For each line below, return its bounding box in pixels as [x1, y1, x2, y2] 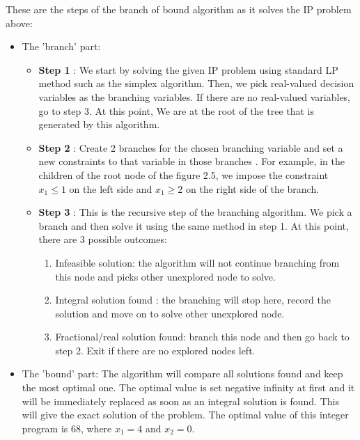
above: [6, 15, 33, 30]
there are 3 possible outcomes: [38, 232, 167, 246]
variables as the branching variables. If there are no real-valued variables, [38, 89, 351, 104]
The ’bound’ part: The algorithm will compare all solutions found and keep [22, 366, 343, 381]
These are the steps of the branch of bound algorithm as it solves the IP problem [6, 2, 352, 16]
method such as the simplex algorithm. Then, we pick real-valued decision [38, 76, 354, 91]
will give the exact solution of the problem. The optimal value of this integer [22, 407, 349, 422]
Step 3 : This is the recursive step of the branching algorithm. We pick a [38, 205, 352, 219]
